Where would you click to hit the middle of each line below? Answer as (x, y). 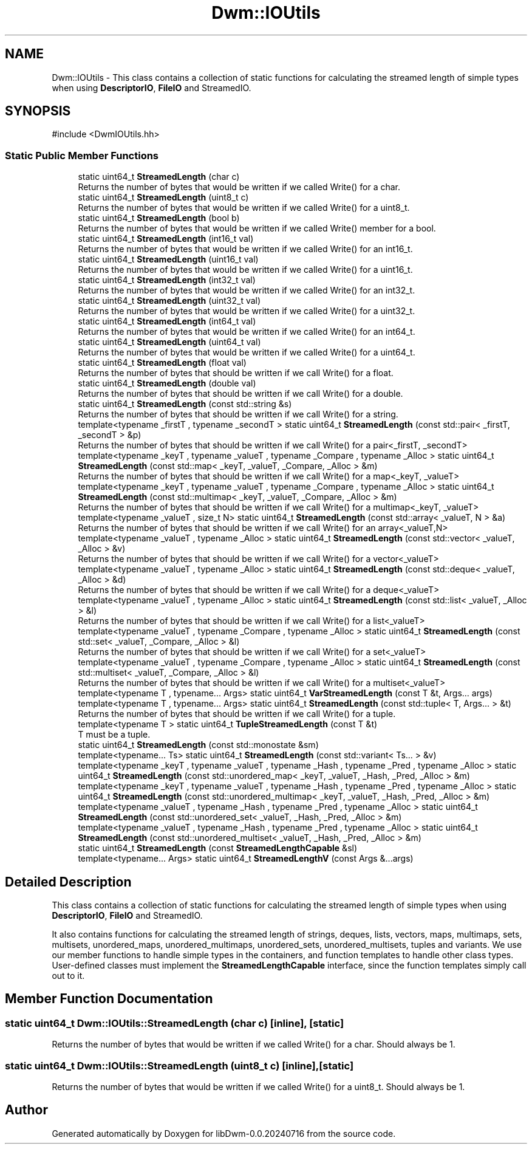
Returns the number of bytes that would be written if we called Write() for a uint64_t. (247, 352)
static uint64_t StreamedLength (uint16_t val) (168, 259)
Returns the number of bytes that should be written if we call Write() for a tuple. (237, 714)
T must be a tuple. (114, 735)
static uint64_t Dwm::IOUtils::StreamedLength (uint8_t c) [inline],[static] (179, 1065)
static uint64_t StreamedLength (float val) (162, 363)
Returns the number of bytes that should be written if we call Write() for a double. (240, 394)
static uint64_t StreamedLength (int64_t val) (167, 321)
